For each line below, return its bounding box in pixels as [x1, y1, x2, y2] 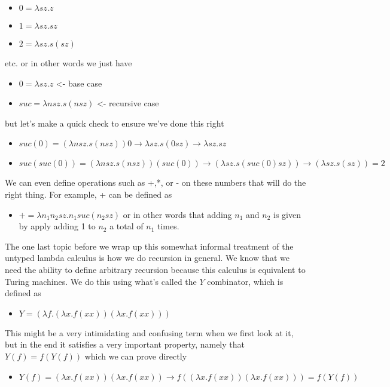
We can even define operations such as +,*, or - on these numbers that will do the [5, 176, 306, 189]
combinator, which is [207, 275, 284, 287]
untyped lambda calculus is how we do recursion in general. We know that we [5, 251, 290, 264]
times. [157, 220, 179, 232]
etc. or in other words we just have [5, 57, 132, 69]
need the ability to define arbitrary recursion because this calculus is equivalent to [5, 263, 306, 275]
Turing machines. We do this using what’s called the [5, 275, 197, 287]
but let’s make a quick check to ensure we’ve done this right [5, 116, 224, 129]
